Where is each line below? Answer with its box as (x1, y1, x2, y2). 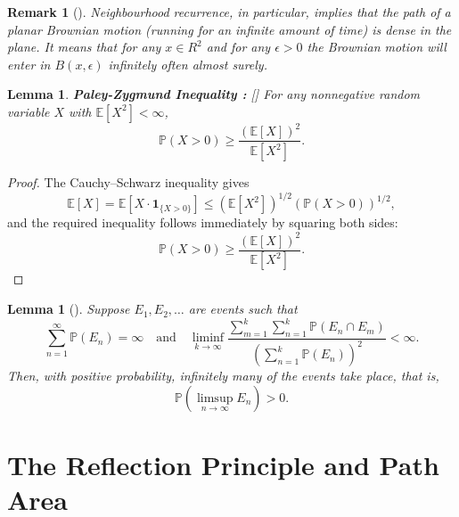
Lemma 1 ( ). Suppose (7, 300, 130, 318)
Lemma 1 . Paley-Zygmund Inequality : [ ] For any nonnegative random (7, 85, 421, 103)
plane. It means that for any (7, 37, 161, 56)
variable (7, 102, 50, 120)
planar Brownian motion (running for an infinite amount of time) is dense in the (7, 20, 452, 38)
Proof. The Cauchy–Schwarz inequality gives (7, 173, 250, 192)
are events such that (188, 300, 298, 318)
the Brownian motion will (307, 37, 447, 56)
